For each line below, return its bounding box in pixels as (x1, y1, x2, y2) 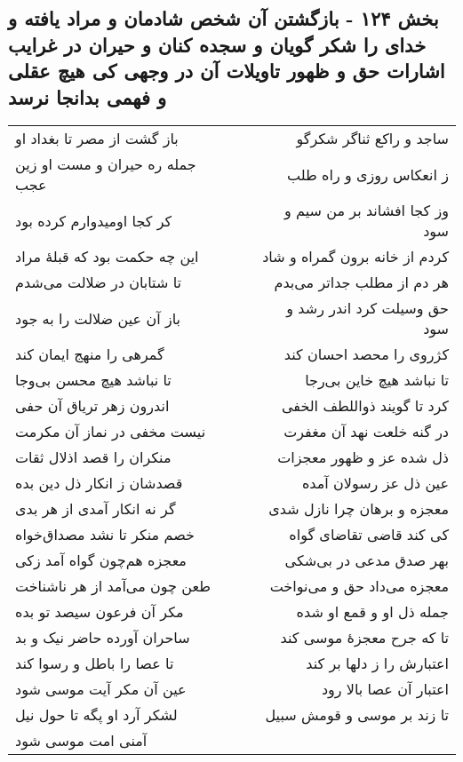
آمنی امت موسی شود (15, 730, 148, 751)
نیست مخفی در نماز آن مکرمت (15, 421, 206, 442)
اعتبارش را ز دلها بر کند (306, 653, 449, 674)
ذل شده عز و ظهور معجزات (277, 447, 449, 468)
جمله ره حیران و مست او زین (15, 154, 196, 175)
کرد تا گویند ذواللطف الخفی (281, 395, 449, 417)
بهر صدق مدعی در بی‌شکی (284, 550, 449, 571)
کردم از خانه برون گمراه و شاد (262, 246, 449, 267)
